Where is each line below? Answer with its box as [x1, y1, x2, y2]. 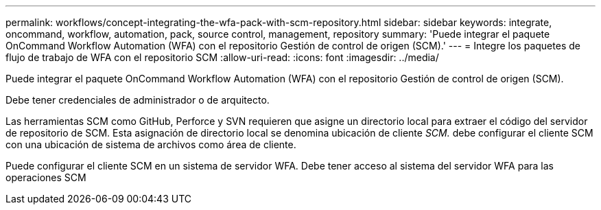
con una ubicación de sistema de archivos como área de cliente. [5, 139, 296, 150]
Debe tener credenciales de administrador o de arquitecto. [5, 94, 270, 106]
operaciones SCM [5, 172, 86, 183]
